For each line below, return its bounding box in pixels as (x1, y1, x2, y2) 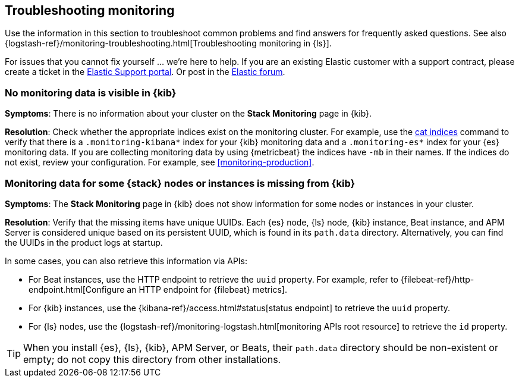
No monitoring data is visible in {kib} (5, 86, 177, 99)
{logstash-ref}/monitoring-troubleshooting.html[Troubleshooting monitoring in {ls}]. (5, 38, 332, 49)
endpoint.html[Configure (29, 284, 125, 295)
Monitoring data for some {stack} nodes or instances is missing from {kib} (5, 177, 356, 189)
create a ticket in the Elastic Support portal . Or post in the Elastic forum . (5, 67, 285, 77)
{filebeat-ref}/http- (400, 274, 474, 284)
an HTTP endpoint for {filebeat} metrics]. (127, 284, 287, 295)
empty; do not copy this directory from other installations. (23, 353, 281, 365)
